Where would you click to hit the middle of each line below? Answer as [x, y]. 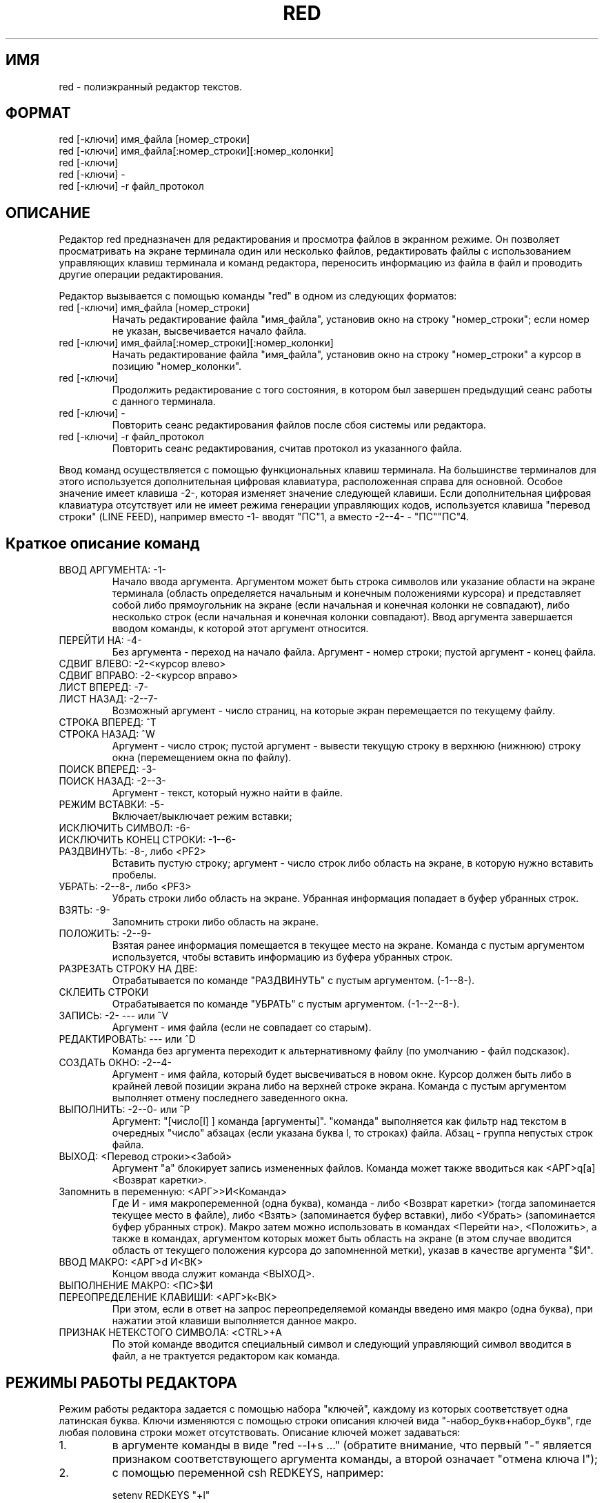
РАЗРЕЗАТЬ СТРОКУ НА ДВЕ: [128, 969]
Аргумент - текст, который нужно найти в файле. [228, 793]
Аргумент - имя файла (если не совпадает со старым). [242, 1028]
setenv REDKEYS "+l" [161, 1495]
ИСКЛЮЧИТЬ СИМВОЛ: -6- [124, 828]
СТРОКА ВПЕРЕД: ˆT [108, 723]
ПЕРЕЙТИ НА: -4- [100, 640]
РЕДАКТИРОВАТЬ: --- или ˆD [127, 1039]
